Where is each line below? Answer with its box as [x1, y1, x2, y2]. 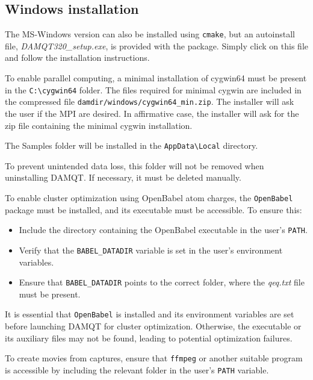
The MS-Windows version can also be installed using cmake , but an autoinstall [5, 28, 295, 40]
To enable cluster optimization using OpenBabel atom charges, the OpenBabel [5, 191, 293, 204]
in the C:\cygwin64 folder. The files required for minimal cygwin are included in [5, 83, 302, 96]
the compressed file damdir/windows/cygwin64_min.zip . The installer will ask [5, 95, 294, 108]
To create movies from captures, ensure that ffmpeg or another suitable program [5, 352, 303, 364]
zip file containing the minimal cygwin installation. [5, 119, 193, 131]
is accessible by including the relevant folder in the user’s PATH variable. [5, 363, 269, 376]
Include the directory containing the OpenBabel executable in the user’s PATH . [19, 223, 308, 236]
